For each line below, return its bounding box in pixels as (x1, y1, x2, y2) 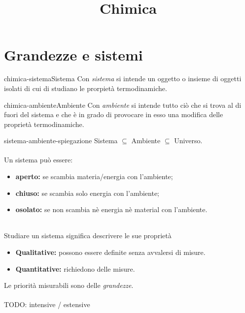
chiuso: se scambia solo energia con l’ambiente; (15, 188, 160, 198)
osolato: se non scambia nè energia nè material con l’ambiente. (15, 204, 208, 215)
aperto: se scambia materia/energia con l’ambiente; (15, 171, 173, 182)
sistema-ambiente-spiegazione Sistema (4, 135, 118, 146)
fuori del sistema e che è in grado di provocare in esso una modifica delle (4, 109, 223, 120)
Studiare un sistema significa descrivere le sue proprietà (4, 230, 172, 241)
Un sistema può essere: (4, 155, 73, 165)
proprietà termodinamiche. (4, 119, 84, 129)
